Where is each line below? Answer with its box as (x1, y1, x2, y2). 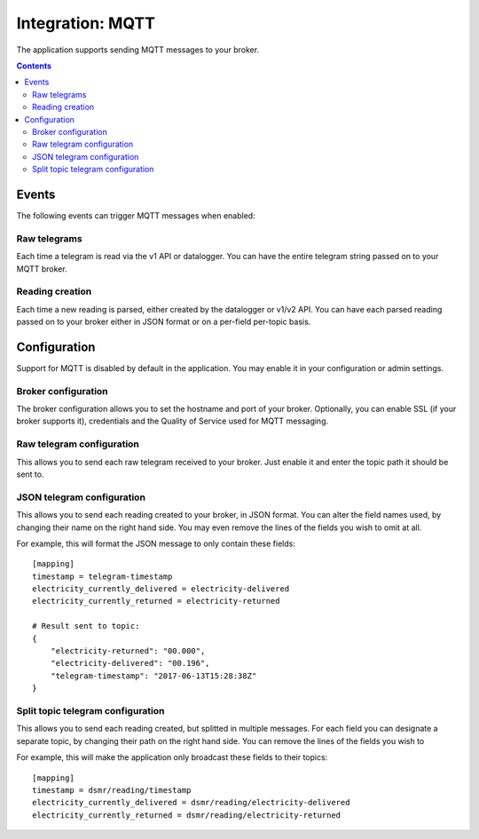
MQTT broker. (16, 263, 67, 274)
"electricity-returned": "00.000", (50, 646, 206, 656)
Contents (16, 60, 52, 71)
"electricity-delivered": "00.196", (50, 658, 210, 669)
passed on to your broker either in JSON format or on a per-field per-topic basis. (16, 316, 311, 328)
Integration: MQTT (16, 13, 155, 33)
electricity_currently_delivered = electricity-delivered (32, 584, 290, 594)
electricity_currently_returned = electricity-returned (32, 596, 280, 606)
